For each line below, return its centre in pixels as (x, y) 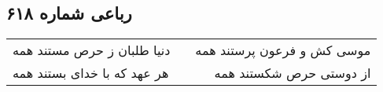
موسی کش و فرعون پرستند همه (283, 50)
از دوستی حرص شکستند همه (293, 73)
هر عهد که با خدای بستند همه (91, 73)
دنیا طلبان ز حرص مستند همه (92, 50)
